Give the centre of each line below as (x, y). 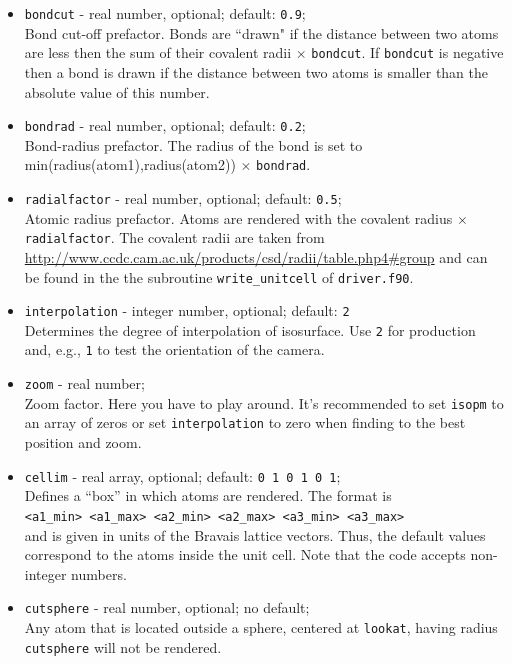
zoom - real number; (84, 383)
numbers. (99, 573)
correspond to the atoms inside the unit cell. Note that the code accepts (245, 554)
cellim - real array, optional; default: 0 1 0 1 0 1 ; (182, 475)
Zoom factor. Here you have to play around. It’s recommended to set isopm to (264, 402)
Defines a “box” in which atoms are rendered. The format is (208, 495)
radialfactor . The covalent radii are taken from (174, 237)
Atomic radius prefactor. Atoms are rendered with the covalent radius (238, 217)
